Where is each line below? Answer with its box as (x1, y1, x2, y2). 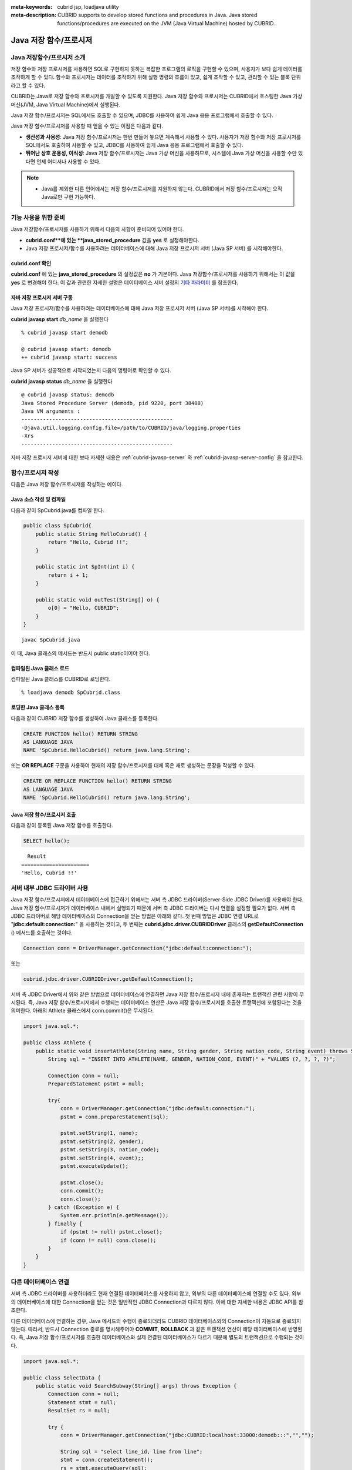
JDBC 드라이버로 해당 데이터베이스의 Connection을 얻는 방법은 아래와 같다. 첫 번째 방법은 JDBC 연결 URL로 (11, 912, 259, 920)
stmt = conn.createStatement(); (60, 1456, 154, 1464)
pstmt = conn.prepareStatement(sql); (60, 1113, 169, 1120)
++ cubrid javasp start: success (21, 354, 117, 361)
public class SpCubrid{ (23, 522, 92, 529)
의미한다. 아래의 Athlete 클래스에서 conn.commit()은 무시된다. (11, 1007, 154, 1014)
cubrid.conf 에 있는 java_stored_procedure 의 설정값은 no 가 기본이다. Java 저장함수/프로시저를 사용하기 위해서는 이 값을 (11, 270, 296, 278)
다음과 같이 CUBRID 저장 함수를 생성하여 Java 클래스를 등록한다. (11, 714, 159, 721)
